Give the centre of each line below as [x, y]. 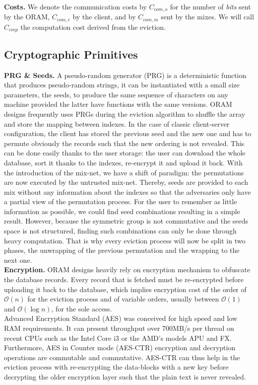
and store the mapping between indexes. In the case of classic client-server [117, 123]
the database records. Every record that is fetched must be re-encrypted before [124, 279]
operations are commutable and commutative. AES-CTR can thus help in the [122, 357]
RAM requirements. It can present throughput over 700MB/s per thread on [119, 328]
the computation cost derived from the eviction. [93, 27]
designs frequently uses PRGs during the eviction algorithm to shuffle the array [125, 114]
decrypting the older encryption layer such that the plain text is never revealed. [125, 376]
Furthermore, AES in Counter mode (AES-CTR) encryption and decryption [120, 347]
